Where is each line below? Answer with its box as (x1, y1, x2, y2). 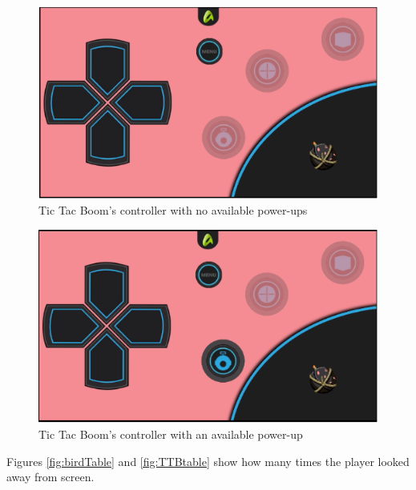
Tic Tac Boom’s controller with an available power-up (38, 426, 303, 443)
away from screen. (6, 468, 95, 485)
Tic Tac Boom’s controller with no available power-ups (38, 202, 308, 219)
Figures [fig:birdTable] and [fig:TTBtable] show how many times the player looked (6, 452, 410, 469)
